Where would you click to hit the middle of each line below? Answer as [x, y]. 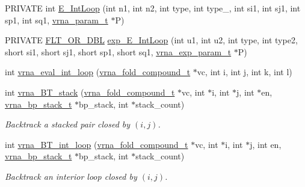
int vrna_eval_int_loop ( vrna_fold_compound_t [98, 72]
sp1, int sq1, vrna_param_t [57, 20]
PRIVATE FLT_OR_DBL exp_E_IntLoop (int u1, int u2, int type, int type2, [151, 40]
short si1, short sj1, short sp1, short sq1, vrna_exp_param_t [118, 51]
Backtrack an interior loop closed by [71, 176]
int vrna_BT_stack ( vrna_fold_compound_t [90, 92]
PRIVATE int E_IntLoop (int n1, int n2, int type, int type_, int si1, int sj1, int [153, 8]
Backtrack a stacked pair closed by [68, 124]
